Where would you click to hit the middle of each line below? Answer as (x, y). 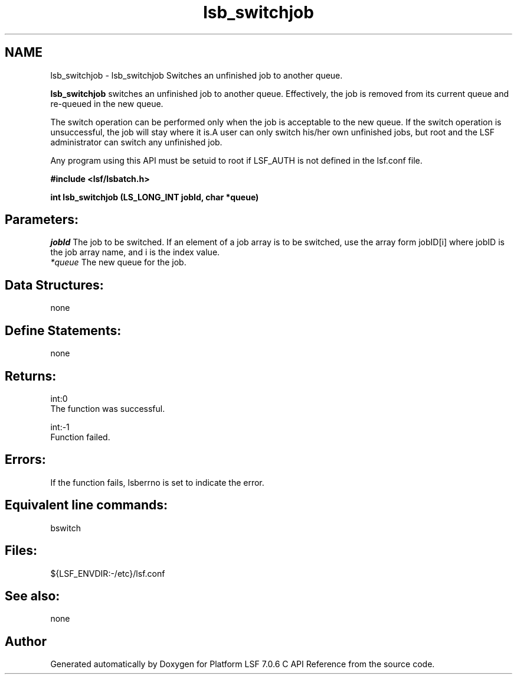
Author (26, 641)
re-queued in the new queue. (107, 103)
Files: (21, 551)
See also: (32, 596)
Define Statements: (63, 330)
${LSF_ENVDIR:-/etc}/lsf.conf (108, 573)
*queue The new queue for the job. (118, 262)
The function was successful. (108, 408)
